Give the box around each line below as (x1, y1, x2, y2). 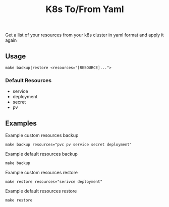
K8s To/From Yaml (45, 4, 125, 15)
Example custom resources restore (5, 170, 78, 176)
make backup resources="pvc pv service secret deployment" (5, 142, 132, 147)
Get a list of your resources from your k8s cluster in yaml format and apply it (5, 32, 164, 38)
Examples (5, 119, 37, 127)
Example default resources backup (5, 151, 78, 157)
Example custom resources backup (5, 132, 79, 139)
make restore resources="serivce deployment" (5, 179, 102, 184)
